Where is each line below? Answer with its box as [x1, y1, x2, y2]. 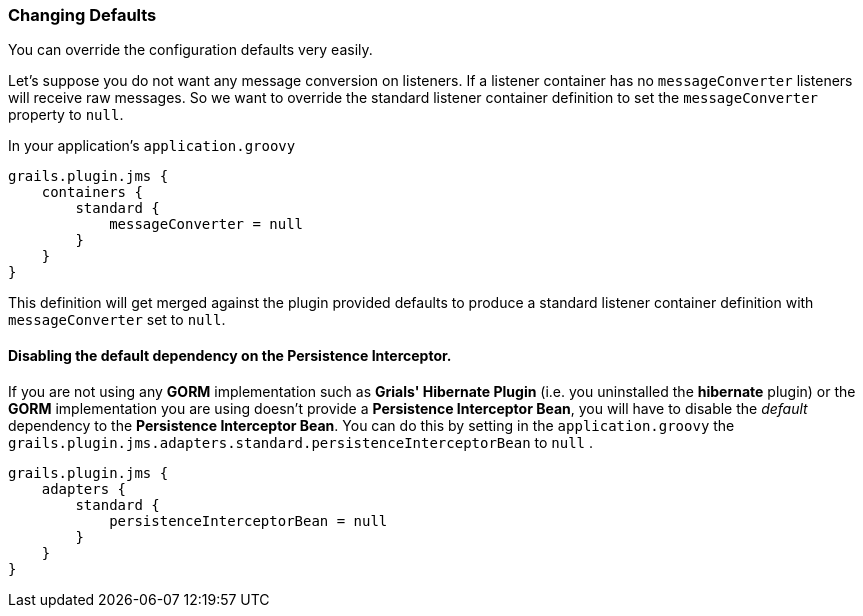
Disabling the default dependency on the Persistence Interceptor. [8, 346, 452, 364]
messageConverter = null [109, 216, 304, 233]
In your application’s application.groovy [8, 137, 296, 155]
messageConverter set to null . [8, 311, 226, 329]
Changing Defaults [8, 5, 157, 25]
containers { [41, 184, 143, 201]
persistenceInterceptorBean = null [109, 512, 388, 529]
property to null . [8, 106, 124, 124]
